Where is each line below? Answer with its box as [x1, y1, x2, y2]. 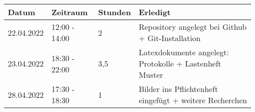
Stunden [98, 6, 131, 18]
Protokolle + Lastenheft [138, 58, 222, 69]
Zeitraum [51, 6, 88, 18]
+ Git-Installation [138, 32, 201, 44]
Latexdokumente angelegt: [138, 46, 229, 58]
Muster [138, 69, 163, 80]
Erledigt [138, 6, 171, 18]
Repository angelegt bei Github [138, 21, 247, 32]
